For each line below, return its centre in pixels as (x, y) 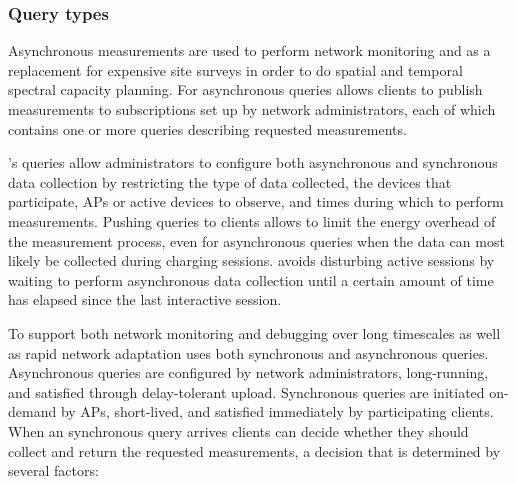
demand (32, 411)
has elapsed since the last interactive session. (145, 299)
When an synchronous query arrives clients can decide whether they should (238, 430)
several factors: (53, 470)
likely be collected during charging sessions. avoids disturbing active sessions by (251, 260)
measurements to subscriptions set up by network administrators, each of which (252, 109)
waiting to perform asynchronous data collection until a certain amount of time (251, 279)
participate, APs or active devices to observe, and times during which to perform (256, 201)
